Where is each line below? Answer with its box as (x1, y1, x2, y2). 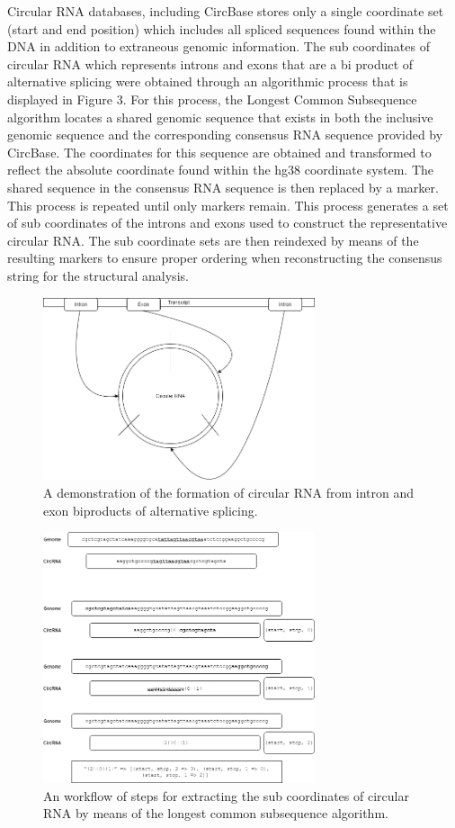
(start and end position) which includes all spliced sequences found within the (7, 19, 436, 38)
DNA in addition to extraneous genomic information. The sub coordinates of (7, 37, 430, 56)
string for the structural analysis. (7, 265, 189, 284)
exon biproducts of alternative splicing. (43, 500, 258, 519)
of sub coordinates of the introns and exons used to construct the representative (7, 213, 448, 232)
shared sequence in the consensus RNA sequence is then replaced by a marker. (7, 177, 439, 196)
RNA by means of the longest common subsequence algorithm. (43, 804, 388, 823)
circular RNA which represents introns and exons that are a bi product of (7, 54, 414, 73)
